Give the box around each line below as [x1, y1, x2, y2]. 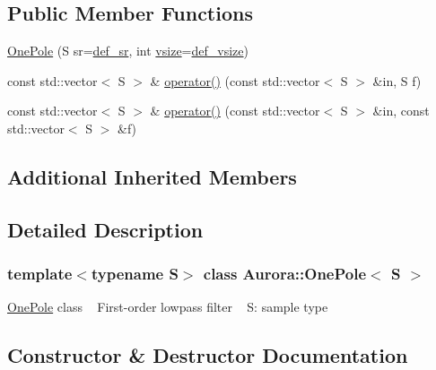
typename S [91, 262, 179, 285]
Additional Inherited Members [7, 162, 297, 190]
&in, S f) [372, 71, 422, 90]
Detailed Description [7, 215, 204, 243]
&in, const [372, 101, 430, 120]
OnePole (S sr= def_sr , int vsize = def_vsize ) [7, 41, 249, 60]
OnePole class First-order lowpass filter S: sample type [7, 297, 328, 316]
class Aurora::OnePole [203, 262, 367, 285]
